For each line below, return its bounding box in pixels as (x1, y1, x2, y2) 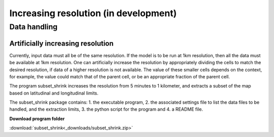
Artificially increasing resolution (9, 39, 114, 48)
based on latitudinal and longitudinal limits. (9, 90, 98, 96)
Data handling (9, 22, 58, 31)
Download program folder (9, 115, 65, 121)
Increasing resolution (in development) (9, 8, 177, 19)
